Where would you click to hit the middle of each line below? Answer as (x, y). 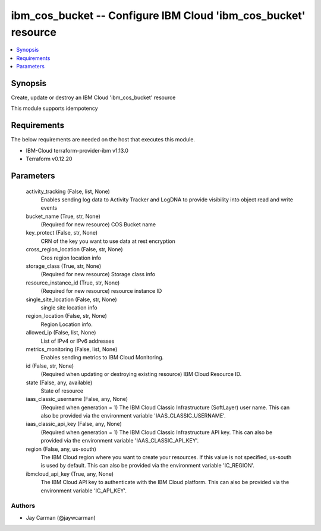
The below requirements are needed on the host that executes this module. (103, 140)
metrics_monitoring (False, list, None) (72, 349)
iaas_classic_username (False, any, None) (77, 399)
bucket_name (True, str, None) (63, 216)
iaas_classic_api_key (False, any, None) (74, 424)
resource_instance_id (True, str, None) (73, 283)
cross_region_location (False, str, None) (74, 249)
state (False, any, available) (59, 383)
